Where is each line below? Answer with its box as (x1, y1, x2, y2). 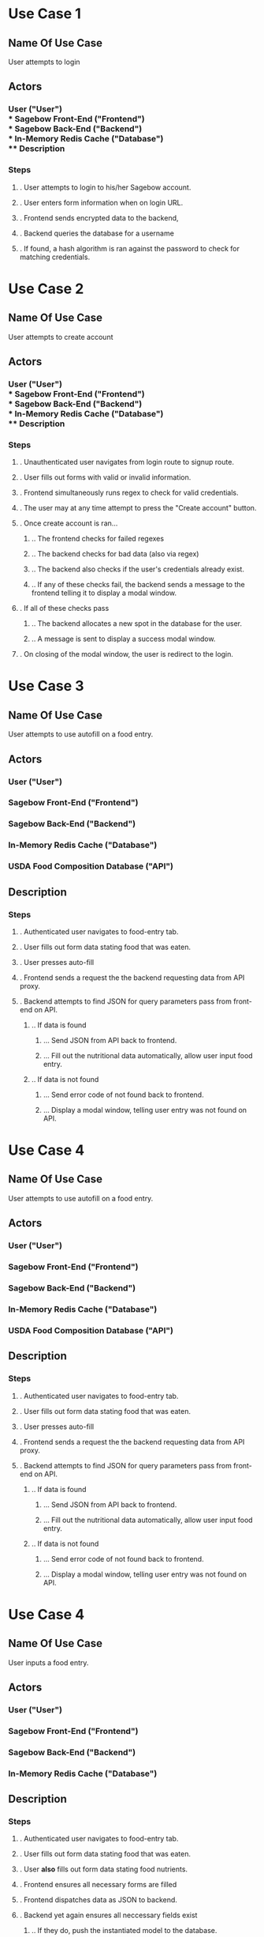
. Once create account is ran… (19, 518, 118, 528)
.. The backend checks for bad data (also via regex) (31, 549, 199, 559)
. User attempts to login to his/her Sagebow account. (19, 183, 191, 192)
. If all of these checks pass (19, 604, 110, 613)
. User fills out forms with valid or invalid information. (19, 473, 191, 482)
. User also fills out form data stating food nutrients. (19, 1864, 188, 1874)
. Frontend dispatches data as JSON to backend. (19, 1895, 177, 1905)
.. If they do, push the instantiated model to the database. (31, 1926, 218, 1935)
